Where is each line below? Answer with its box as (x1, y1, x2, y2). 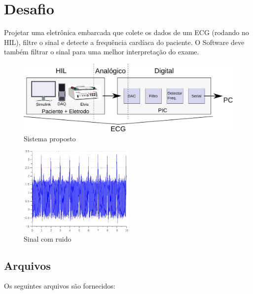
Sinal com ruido (24, 233, 72, 244)
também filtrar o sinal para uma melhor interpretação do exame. (4, 46, 199, 57)
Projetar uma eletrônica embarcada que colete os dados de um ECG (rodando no (4, 27, 249, 38)
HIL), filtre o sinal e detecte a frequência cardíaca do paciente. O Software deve (4, 37, 245, 47)
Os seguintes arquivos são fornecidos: (4, 281, 115, 291)
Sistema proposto (24, 133, 76, 143)
